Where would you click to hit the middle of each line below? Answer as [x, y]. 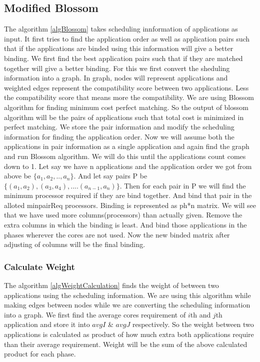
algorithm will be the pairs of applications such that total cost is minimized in [124, 117]
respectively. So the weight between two [193, 324]
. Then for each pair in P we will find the [183, 185]
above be [18, 176]
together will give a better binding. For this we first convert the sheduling [117, 68]
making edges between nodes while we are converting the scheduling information [127, 305]
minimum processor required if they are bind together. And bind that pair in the [128, 195]
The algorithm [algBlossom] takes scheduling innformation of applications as [121, 29]
